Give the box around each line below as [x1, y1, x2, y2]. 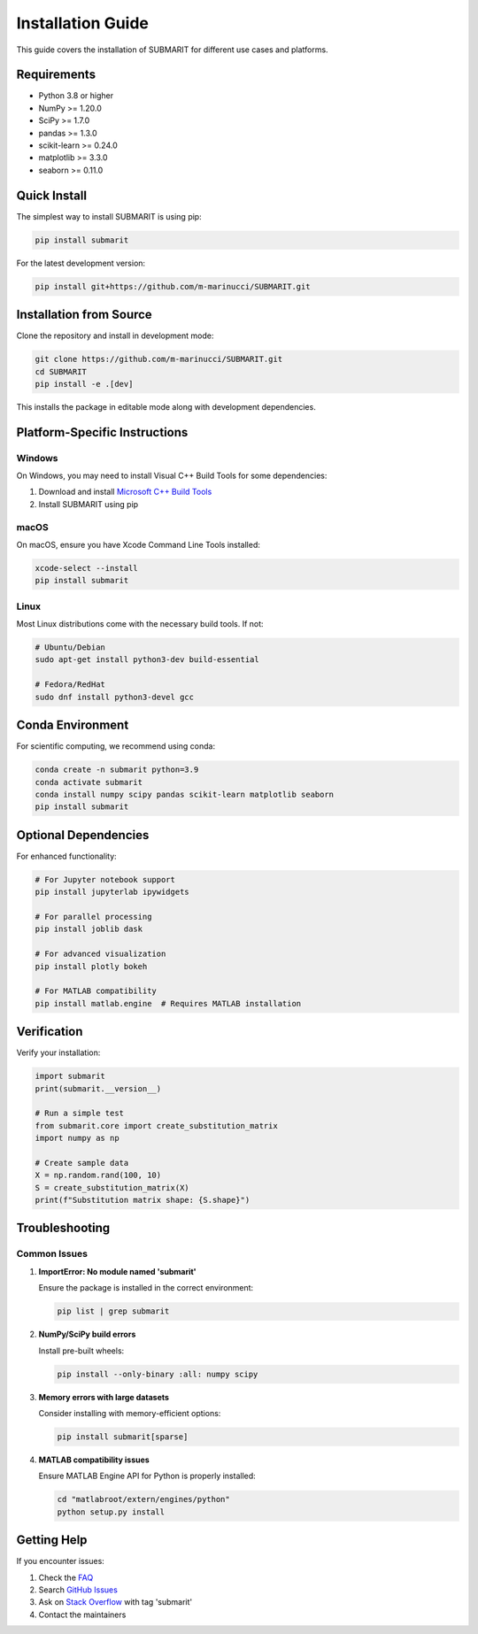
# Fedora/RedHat [35, 680, 106, 690]
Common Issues [16, 1248, 89, 1260]
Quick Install [16, 188, 88, 203]
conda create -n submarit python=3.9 [35, 765, 199, 775]
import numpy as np [35, 1133, 119, 1144]
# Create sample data [35, 1158, 129, 1168]
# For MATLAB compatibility [35, 986, 157, 996]
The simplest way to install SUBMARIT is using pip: [16, 211, 203, 221]
